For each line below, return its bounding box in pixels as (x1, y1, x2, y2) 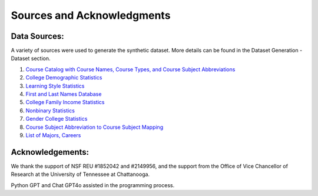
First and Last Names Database (25, 91, 102, 98)
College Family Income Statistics (25, 99, 105, 106)
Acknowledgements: (11, 147, 90, 157)
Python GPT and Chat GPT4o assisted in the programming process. (11, 181, 175, 188)
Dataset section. (11, 55, 51, 62)
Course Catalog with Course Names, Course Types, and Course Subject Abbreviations (25, 65, 236, 73)
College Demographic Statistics (25, 74, 102, 81)
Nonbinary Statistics (25, 107, 75, 114)
